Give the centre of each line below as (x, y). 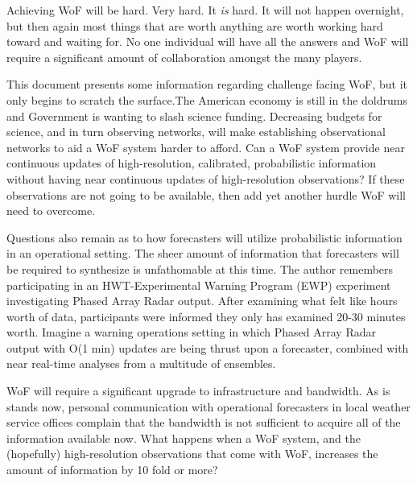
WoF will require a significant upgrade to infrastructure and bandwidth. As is (198, 391)
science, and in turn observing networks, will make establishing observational (196, 132)
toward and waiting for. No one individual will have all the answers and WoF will (208, 41)
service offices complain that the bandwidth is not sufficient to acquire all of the (204, 422)
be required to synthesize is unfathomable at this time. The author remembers (200, 268)
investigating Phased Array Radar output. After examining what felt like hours (202, 301)
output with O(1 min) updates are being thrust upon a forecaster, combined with (208, 347)
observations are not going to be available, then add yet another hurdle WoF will (206, 194)
